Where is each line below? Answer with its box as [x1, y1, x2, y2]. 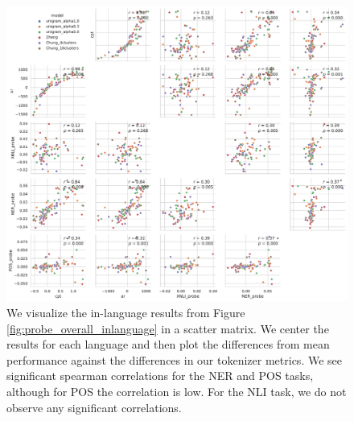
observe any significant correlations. [6, 398, 182, 415]
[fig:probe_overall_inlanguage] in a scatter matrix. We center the [6, 320, 329, 336]
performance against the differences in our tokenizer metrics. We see [6, 351, 342, 368]
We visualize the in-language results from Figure [6, 304, 245, 321]
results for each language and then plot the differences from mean [6, 336, 330, 353]
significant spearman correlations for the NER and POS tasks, [6, 367, 314, 384]
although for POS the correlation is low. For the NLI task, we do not [6, 383, 347, 399]
